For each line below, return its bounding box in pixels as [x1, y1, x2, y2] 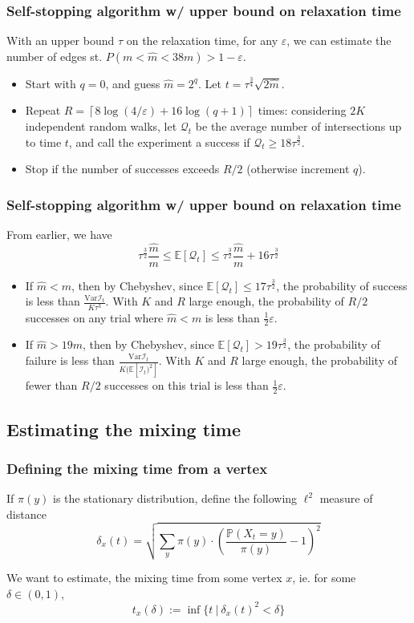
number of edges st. [6, 47, 103, 64]
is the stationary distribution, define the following [52, 490, 298, 507]
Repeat [25, 102, 61, 119]
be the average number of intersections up [195, 118, 402, 134]
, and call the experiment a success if [68, 133, 250, 150]
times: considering [258, 102, 347, 119]
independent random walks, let [25, 118, 177, 134]
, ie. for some [292, 568, 356, 585]
